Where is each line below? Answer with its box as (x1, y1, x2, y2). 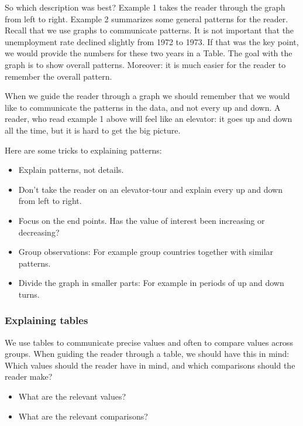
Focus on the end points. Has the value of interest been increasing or (18, 214, 265, 226)
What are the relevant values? (18, 390, 126, 403)
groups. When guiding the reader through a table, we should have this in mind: (5, 347, 290, 360)
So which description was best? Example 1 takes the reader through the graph (5, 1, 285, 13)
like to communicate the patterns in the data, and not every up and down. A (5, 101, 281, 113)
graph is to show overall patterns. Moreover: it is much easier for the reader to (5, 58, 286, 70)
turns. (18, 288, 40, 300)
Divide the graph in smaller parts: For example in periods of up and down (18, 277, 284, 289)
